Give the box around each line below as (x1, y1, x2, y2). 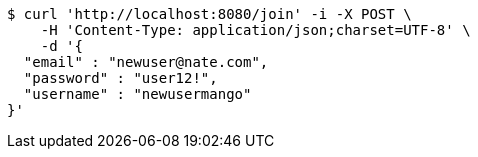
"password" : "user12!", (23, 70, 218, 86)
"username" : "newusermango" (23, 86, 252, 102)
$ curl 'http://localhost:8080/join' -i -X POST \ (7, 6, 412, 22)
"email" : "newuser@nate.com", (23, 54, 269, 70)
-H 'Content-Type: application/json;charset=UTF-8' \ (40, 22, 471, 38)
